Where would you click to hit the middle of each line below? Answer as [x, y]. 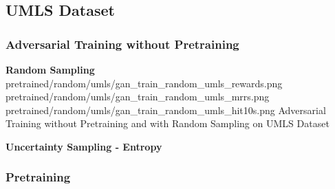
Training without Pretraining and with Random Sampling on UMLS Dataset [167, 123]
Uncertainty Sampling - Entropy [84, 146]
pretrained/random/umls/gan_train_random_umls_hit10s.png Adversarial [166, 110]
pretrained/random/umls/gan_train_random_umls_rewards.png [144, 83]
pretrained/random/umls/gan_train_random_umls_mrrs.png [138, 97]
